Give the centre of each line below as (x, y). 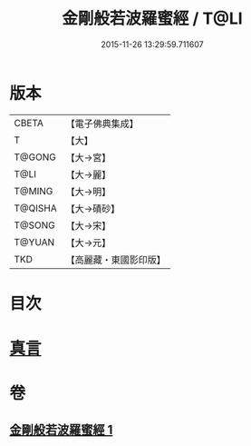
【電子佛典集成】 (102, 124)
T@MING (34, 191)
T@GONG (35, 157)
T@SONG (35, 225)
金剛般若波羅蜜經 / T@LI (152, 19)
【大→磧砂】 (93, 208)
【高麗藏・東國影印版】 (116, 260)
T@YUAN (34, 242)
